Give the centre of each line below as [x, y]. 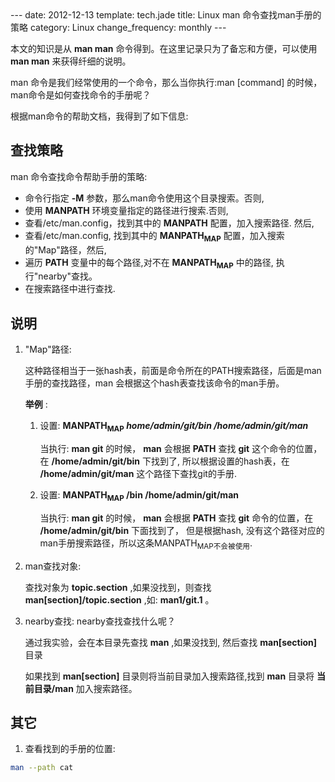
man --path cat [42, 768]
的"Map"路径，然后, [65, 249]
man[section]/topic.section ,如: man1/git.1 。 [119, 599]
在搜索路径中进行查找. [70, 289]
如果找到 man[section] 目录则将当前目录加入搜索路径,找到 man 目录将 [169, 676]
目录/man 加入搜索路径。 [85, 688]
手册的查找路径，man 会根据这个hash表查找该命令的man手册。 [154, 383]
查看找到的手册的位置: [70, 749]
